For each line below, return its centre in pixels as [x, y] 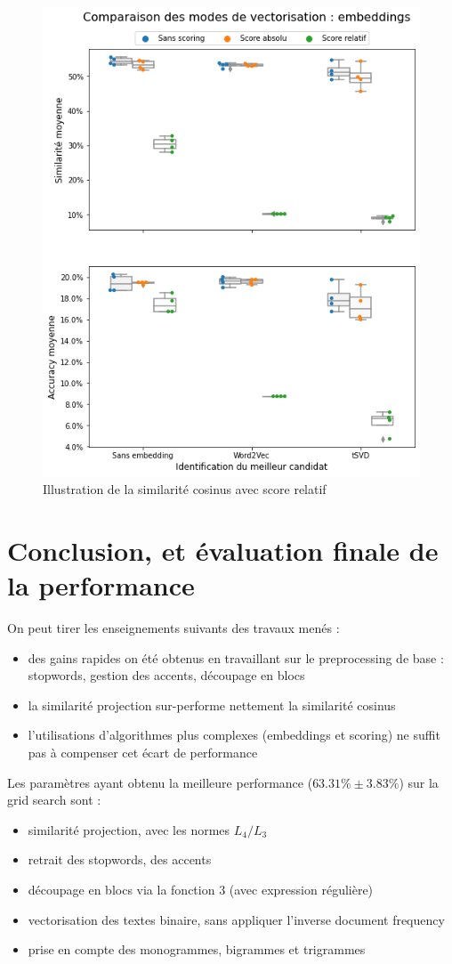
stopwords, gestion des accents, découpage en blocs [166, 675]
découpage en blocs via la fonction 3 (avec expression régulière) [201, 889]
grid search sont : [54, 800]
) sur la [419, 782]
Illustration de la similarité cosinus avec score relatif [185, 489]
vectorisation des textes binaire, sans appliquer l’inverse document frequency [236, 919]
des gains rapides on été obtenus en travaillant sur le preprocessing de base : [236, 657]
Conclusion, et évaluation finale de [223, 550]
